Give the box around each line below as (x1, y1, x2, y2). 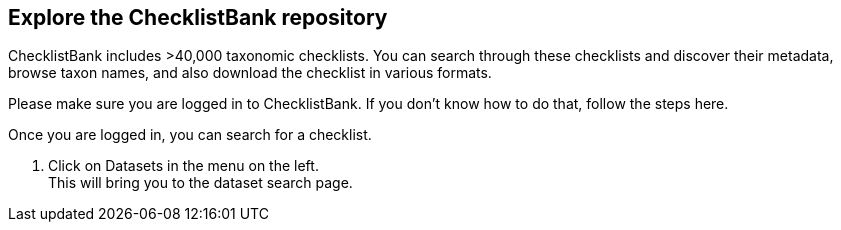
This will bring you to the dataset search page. (48, 174, 353, 192)
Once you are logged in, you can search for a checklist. (8, 126, 372, 144)
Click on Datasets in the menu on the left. (48, 157, 319, 175)
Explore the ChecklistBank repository (8, 5, 388, 30)
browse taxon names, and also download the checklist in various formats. (8, 64, 492, 82)
